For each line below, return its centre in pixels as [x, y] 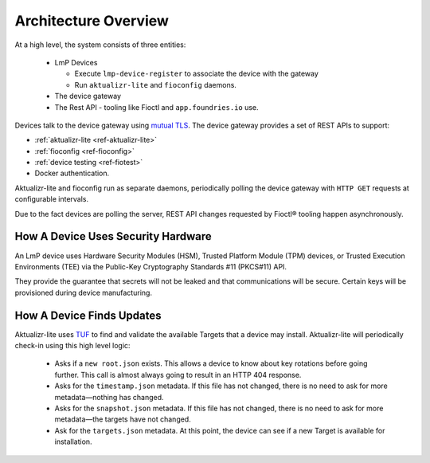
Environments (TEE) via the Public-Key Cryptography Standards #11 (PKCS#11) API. [150, 266]
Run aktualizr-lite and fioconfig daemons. [155, 84]
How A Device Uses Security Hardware [113, 236]
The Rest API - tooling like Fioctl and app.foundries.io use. [156, 107]
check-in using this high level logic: [72, 345]
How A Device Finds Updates [88, 315]
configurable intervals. [52, 199]
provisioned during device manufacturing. [84, 292]
